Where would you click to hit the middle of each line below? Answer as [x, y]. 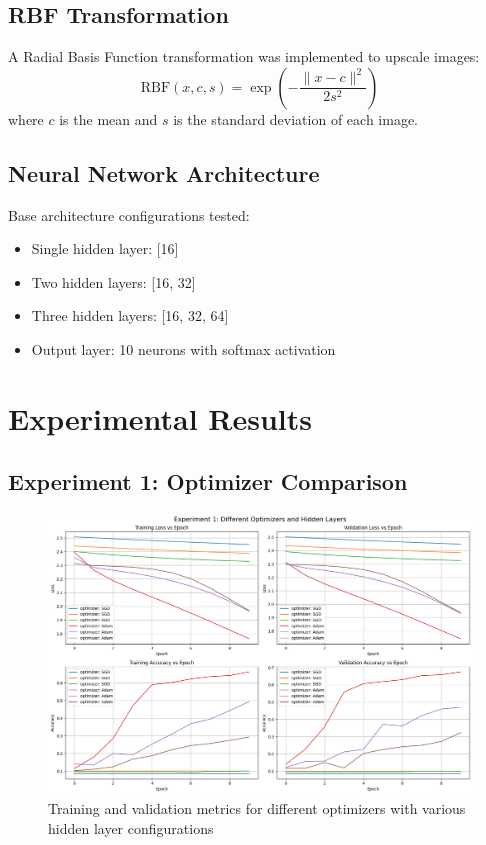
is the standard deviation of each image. [295, 118]
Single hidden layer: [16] [105, 248]
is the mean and [108, 118]
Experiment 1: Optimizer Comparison [208, 481]
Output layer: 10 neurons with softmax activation [183, 348]
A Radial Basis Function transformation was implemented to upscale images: [244, 56]
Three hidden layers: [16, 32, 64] [130, 315]
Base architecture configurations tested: [129, 214]
